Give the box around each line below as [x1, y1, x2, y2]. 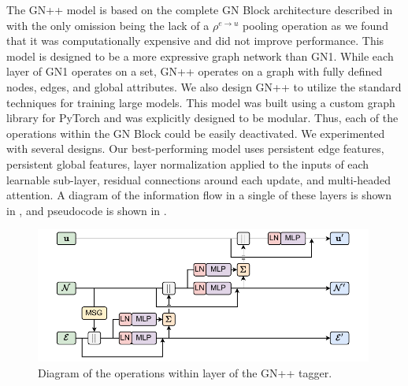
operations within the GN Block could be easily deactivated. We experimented [6, 124, 385, 141]
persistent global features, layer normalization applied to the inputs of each [6, 155, 369, 172]
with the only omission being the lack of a [6, 17, 210, 33]
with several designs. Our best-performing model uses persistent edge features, [6, 140, 384, 157]
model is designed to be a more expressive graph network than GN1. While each [6, 47, 394, 64]
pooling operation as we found [243, 17, 388, 33]
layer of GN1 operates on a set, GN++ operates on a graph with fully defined [6, 63, 383, 80]
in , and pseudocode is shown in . [6, 202, 167, 218]
